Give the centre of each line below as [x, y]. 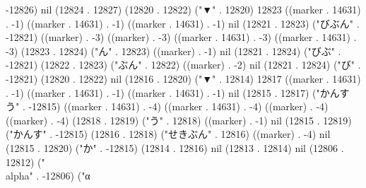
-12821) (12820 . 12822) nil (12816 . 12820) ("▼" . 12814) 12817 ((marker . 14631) [183, 78]
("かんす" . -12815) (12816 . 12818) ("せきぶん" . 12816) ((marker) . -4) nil [168, 134]
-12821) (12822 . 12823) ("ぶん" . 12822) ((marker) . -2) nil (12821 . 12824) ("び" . [183, 65]
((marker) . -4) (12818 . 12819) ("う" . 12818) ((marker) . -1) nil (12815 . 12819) [179, 120]
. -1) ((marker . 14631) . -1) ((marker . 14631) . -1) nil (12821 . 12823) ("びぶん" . [183, 23]
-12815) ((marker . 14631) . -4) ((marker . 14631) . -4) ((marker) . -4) [178, 106]
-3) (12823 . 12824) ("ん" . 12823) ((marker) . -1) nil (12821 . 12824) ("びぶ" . [173, 51]
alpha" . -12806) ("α [48, 176]
